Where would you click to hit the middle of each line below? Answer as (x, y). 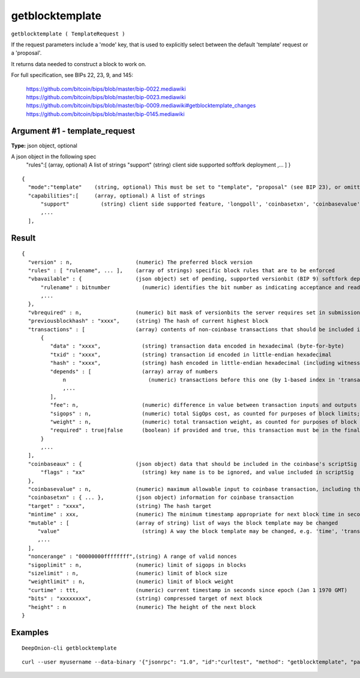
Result (23, 238)
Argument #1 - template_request (73, 131)
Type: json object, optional (44, 145)
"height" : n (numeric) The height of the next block (142, 607)
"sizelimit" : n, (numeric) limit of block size (127, 573)
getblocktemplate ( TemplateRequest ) (68, 34)
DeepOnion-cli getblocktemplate (69, 648)
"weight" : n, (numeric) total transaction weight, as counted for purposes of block (203, 422)
